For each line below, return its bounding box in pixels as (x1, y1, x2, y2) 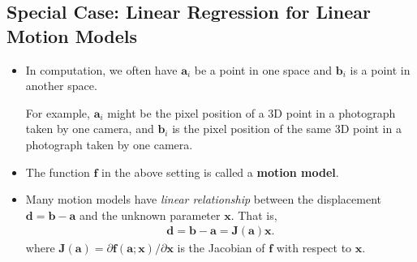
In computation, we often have (25, 61, 178, 78)
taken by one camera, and (25, 120, 154, 137)
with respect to (276, 239, 352, 256)
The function (25, 163, 90, 180)
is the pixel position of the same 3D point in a (172, 120, 402, 137)
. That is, (230, 206, 277, 223)
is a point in (350, 61, 411, 78)
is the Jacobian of (177, 239, 265, 256)
